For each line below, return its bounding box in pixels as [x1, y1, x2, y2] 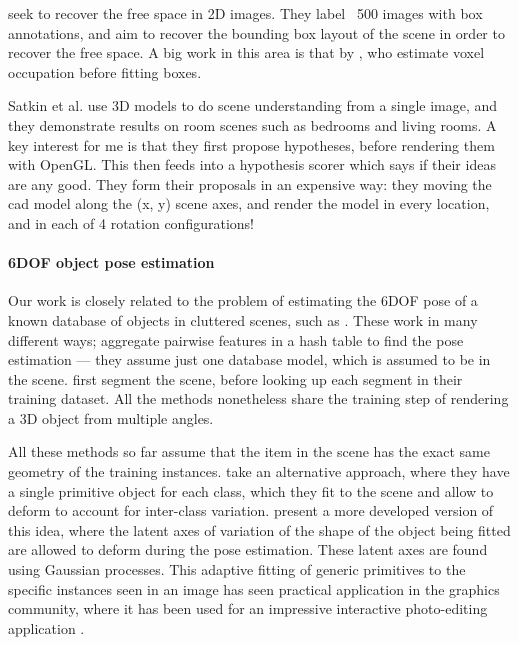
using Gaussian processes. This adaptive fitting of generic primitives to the [8, 559, 466, 580]
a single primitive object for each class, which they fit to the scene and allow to [8, 480, 494, 501]
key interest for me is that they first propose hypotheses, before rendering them [8, 134, 495, 155]
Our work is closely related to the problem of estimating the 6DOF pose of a [8, 290, 478, 311]
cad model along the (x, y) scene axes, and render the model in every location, [8, 193, 490, 214]
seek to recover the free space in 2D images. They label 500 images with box [8, 3, 483, 23]
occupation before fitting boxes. [8, 61, 202, 82]
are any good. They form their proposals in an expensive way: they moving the [8, 173, 492, 194]
